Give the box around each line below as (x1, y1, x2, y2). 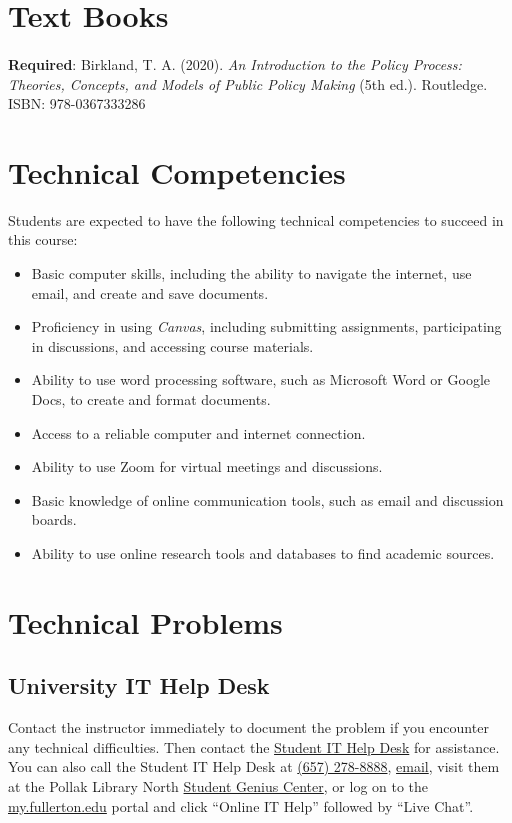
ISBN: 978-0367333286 (8, 93, 146, 114)
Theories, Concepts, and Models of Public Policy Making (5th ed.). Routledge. (8, 73, 488, 94)
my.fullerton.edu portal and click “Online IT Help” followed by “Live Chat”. (8, 795, 474, 816)
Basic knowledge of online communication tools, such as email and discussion (31, 489, 504, 510)
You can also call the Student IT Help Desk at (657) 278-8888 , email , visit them (8, 756, 500, 777)
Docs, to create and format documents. (31, 389, 271, 410)
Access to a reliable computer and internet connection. (31, 422, 366, 443)
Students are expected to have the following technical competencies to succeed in (8, 209, 504, 230)
